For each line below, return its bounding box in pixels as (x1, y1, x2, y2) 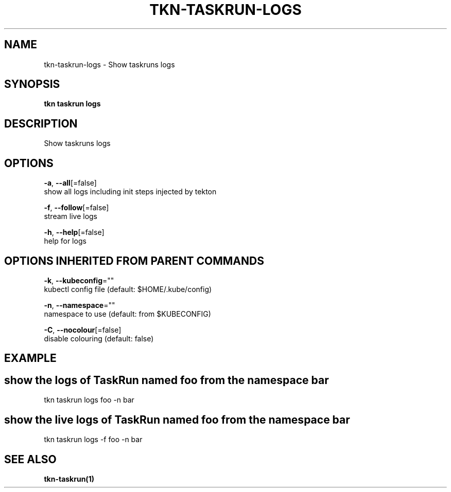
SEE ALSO (4, 452, 57, 466)
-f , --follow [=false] (44, 203, 109, 212)
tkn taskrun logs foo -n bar (44, 395, 134, 405)
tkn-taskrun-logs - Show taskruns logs (44, 60, 175, 69)
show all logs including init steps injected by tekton (44, 187, 217, 196)
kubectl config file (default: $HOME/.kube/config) (44, 284, 212, 294)
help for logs (44, 236, 86, 246)
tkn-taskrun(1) (44, 474, 94, 483)
